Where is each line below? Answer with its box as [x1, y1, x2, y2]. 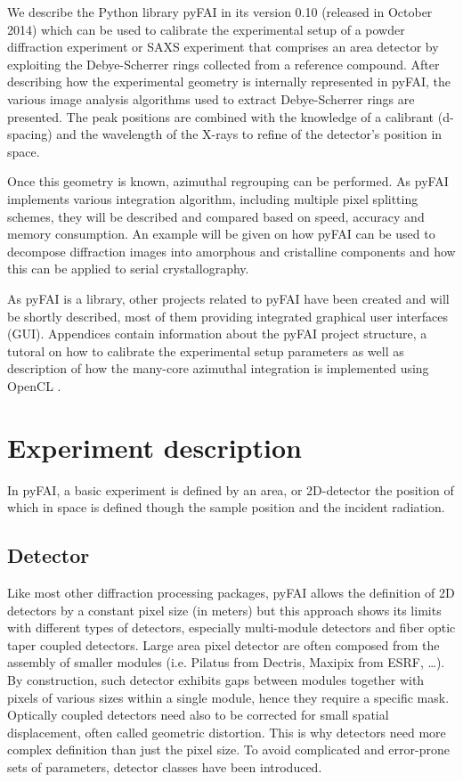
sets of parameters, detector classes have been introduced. [7, 757, 322, 776]
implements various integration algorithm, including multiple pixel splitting [7, 189, 418, 208]
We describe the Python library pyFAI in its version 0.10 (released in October [7, 3, 433, 20]
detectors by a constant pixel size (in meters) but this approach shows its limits [7, 600, 442, 619]
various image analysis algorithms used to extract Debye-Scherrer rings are [7, 89, 415, 108]
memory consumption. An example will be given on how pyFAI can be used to [7, 224, 435, 243]
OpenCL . [7, 376, 61, 395]
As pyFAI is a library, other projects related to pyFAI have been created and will [7, 289, 450, 307]
